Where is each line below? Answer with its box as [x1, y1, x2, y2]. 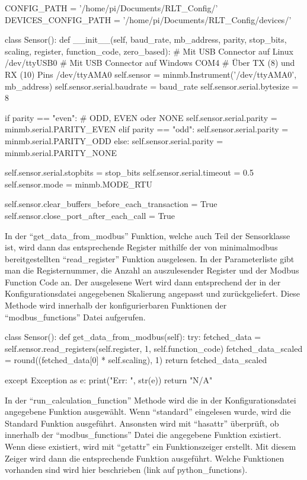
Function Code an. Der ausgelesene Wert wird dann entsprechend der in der [5, 275, 281, 288]
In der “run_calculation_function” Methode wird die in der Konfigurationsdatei [5, 393, 296, 406]
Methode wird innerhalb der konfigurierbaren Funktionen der [5, 299, 227, 311]
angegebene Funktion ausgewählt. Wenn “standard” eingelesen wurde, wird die [5, 405, 291, 418]
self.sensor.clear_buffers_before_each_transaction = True [5, 198, 218, 210]
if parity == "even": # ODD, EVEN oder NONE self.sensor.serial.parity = [5, 111, 277, 123]
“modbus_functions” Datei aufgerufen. [5, 310, 146, 323]
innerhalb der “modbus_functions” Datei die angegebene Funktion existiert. [5, 428, 282, 441]
